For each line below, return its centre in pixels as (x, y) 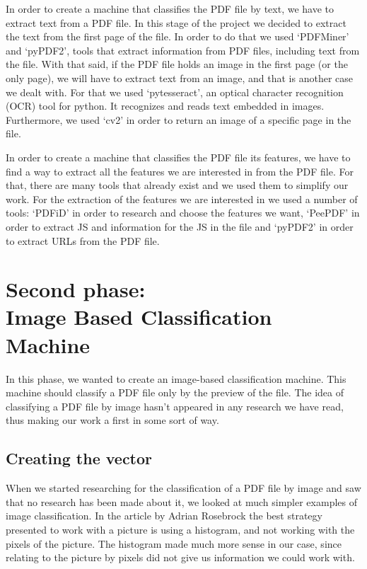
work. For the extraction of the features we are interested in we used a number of (182, 199)
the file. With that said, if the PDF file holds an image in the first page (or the (177, 64)
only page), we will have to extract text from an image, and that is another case (180, 77)
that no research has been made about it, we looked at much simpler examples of (181, 501)
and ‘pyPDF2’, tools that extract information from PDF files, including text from (183, 50)
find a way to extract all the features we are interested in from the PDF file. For (180, 171)
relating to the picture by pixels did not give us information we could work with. (180, 557)
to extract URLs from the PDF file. (83, 240)
